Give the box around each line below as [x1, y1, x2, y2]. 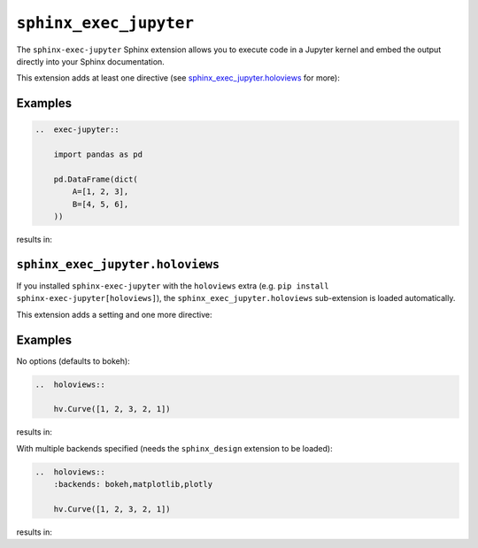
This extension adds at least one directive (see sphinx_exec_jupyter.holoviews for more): [16, 73, 341, 83]
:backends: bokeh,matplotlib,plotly [53, 479, 212, 490]
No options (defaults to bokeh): [16, 355, 130, 367]
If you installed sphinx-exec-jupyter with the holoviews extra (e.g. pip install [16, 280, 329, 291]
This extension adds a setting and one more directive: [16, 309, 212, 320]
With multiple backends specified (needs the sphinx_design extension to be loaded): [16, 443, 333, 453]
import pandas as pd [53, 150, 143, 159]
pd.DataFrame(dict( [53, 174, 139, 184]
